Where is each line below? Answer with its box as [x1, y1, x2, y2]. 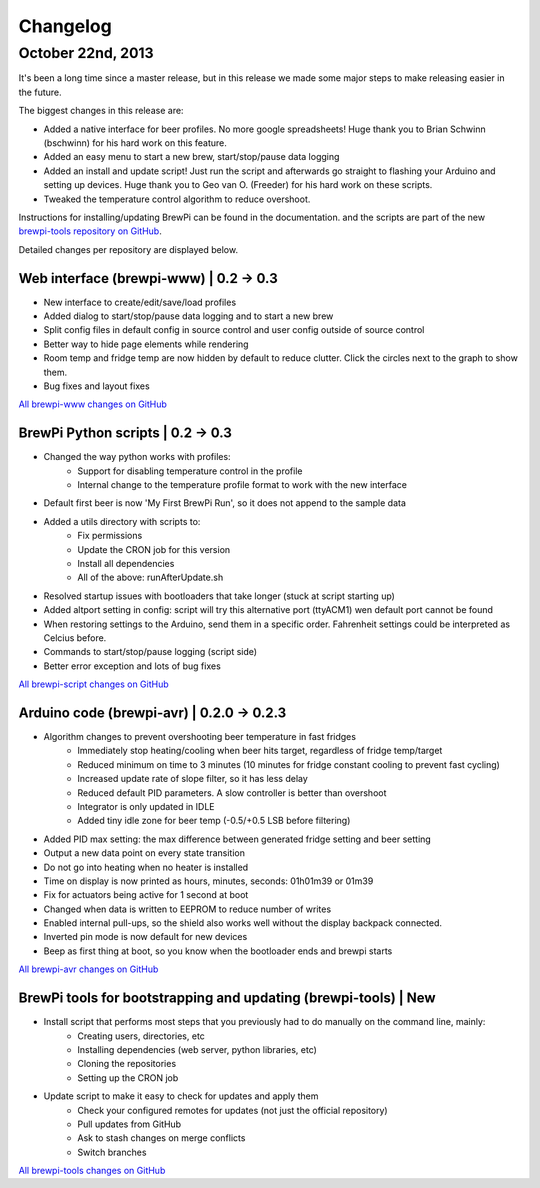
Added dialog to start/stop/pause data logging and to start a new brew [43, 310, 334, 322]
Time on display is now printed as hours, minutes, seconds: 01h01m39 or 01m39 [43, 875, 374, 887]
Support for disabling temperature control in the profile [77, 465, 303, 477]
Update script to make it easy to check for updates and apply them [43, 1090, 319, 1102]
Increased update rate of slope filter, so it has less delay [77, 773, 309, 785]
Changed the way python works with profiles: [43, 451, 231, 463]
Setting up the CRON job [77, 1071, 179, 1084]
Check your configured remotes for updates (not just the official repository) [77, 1104, 389, 1116]
